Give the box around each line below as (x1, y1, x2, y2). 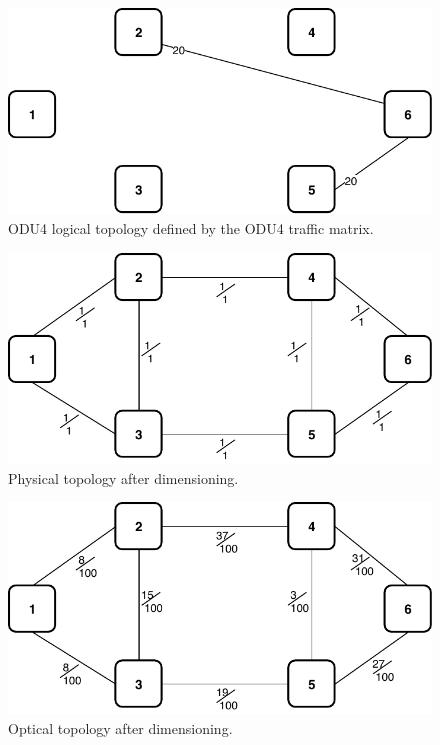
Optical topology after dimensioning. (8, 717, 233, 738)
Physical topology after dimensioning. (8, 467, 239, 488)
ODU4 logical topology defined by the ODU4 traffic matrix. (8, 217, 374, 238)
